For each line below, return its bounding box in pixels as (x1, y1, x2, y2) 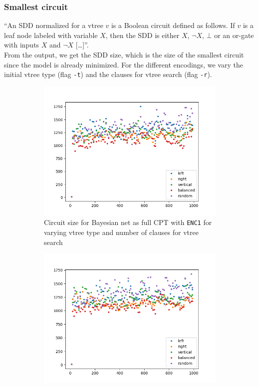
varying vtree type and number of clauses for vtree (44, 227, 199, 237)
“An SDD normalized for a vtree (4, 20, 103, 30)
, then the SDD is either (105, 29, 180, 40)
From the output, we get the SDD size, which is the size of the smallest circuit (4, 49, 244, 59)
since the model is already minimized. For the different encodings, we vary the (4, 59, 243, 69)
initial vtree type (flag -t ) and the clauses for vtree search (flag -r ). (4, 69, 212, 79)
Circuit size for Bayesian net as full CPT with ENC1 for (44, 217, 212, 227)
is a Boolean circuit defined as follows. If (111, 20, 235, 30)
